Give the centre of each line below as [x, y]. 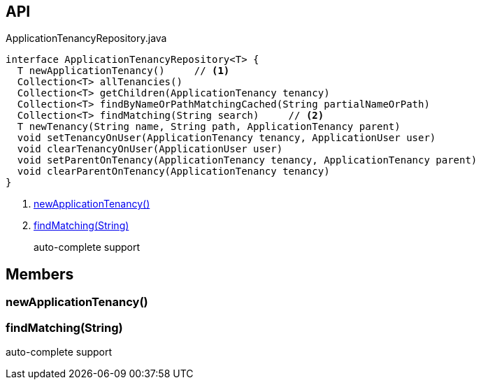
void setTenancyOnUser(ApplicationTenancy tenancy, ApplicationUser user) [227, 138]
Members [40, 274]
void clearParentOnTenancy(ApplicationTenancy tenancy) [173, 172]
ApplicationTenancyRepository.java [86, 38]
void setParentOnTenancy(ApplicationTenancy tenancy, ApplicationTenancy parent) [247, 160]
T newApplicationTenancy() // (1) [123, 71]
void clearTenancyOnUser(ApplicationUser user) [150, 149]
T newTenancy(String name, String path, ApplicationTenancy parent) [209, 127]
